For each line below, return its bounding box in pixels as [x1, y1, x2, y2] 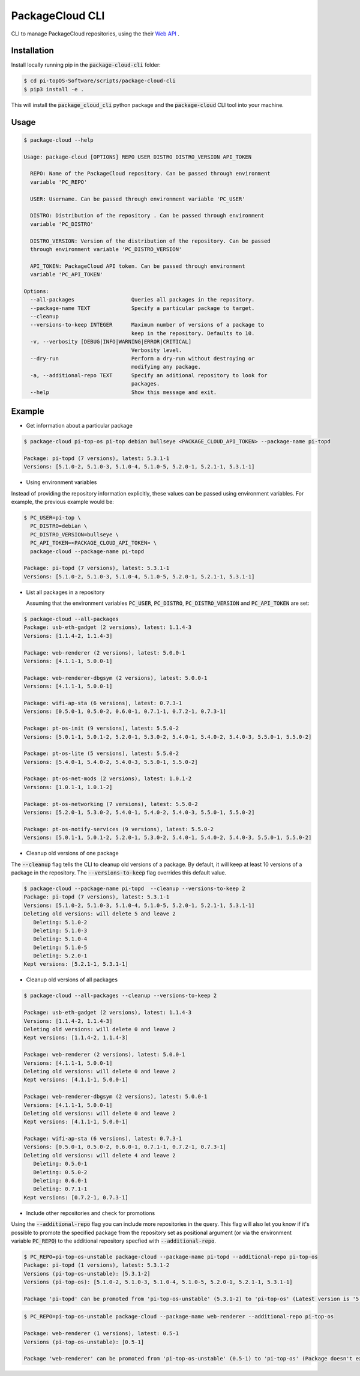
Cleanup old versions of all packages [26, 976, 118, 983]
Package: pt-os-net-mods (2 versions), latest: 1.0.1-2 [23, 775, 192, 782]
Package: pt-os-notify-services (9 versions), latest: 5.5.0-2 [23, 826, 214, 832]
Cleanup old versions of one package [26, 850, 119, 857]
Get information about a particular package [26, 422, 133, 429]
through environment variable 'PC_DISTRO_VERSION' [30, 246, 182, 252]
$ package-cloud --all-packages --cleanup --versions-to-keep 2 [23, 992, 217, 999]
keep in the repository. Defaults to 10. [131, 330, 255, 336]
